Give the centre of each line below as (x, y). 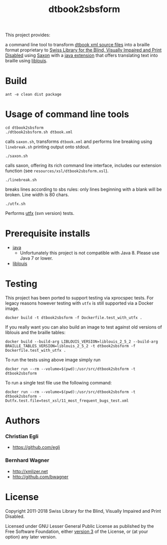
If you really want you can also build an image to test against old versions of (83, 327)
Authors (23, 421)
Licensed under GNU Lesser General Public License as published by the (79, 526)
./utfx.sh (16, 204)
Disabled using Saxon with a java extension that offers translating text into (81, 55)
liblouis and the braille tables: (35, 332)
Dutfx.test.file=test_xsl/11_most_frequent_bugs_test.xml (67, 401)
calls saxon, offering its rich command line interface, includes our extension (83, 166)
